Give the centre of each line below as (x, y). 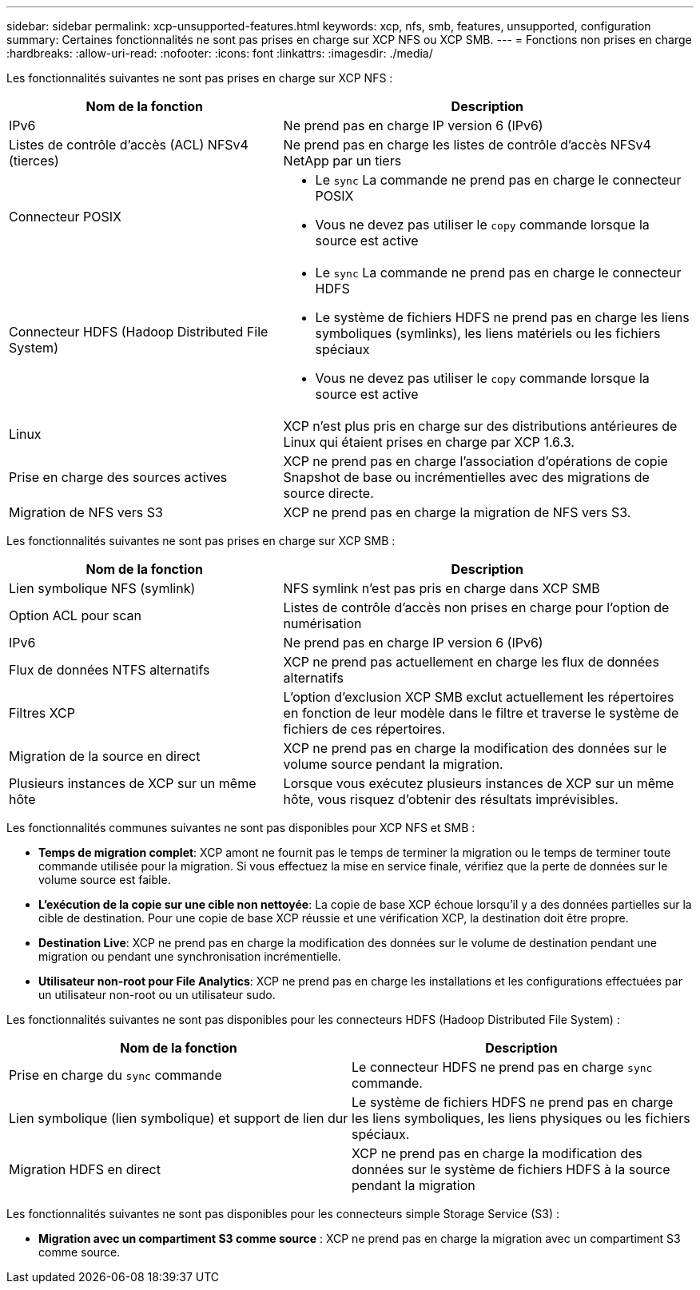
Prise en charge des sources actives (118, 477)
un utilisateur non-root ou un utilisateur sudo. (157, 995)
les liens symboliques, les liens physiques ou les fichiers (521, 1118)
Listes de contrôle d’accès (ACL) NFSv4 (129, 145)
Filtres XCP (42, 713)
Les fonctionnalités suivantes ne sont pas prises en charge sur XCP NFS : (200, 78)
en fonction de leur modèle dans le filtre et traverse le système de (481, 713)
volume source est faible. (105, 880)
